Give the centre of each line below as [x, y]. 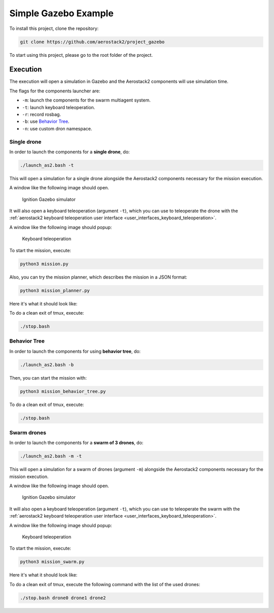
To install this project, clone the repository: [54, 28]
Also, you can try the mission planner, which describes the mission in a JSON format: [98, 277]
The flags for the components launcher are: [55, 91]
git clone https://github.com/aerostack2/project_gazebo [92, 42]
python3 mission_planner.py [55, 290]
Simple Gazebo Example [61, 13]
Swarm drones [28, 432]
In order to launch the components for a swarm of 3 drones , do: [76, 443]
